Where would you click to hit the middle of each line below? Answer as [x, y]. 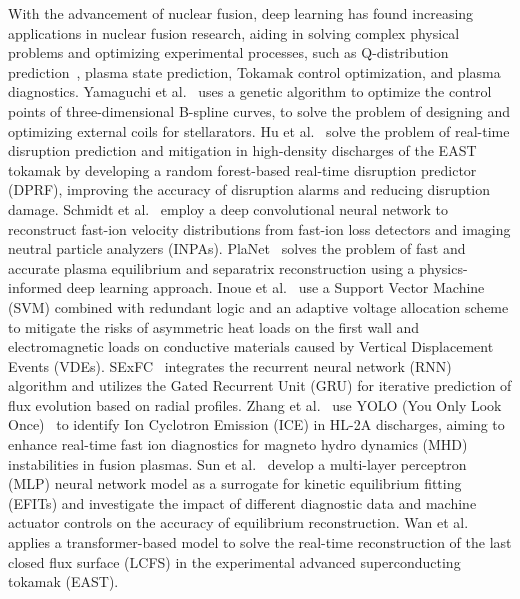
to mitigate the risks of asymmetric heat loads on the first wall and [214, 326]
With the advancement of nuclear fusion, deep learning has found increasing [241, 13]
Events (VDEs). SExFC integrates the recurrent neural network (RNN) [230, 365]
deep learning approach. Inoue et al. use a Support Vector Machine [275, 287]
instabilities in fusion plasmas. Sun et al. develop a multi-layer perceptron [237, 463]
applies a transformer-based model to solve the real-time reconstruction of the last [260, 542]
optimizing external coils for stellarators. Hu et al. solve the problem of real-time [259, 130]
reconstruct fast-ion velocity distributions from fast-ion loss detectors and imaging [259, 228]
